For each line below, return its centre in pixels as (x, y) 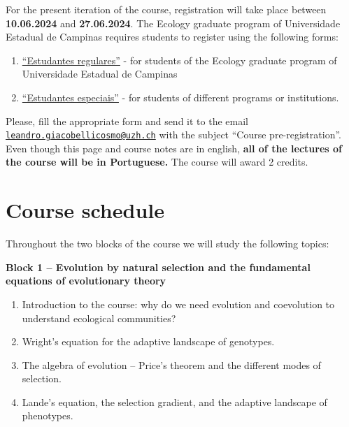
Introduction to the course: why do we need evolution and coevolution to (178, 304)
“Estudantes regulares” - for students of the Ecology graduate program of (179, 60)
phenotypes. (48, 415)
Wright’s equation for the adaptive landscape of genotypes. (148, 341)
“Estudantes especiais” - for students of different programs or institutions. (180, 97)
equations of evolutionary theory (86, 281)
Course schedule (85, 210)
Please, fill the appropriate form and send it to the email (127, 121)
